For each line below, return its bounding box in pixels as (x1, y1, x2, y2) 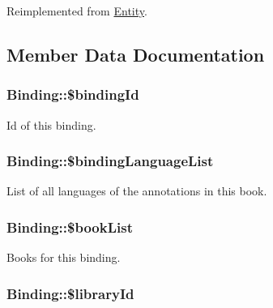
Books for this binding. (6, 249, 121, 266)
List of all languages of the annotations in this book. (6, 182, 267, 199)
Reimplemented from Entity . (6, 2, 147, 19)
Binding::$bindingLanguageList (6, 151, 214, 171)
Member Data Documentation (6, 41, 265, 66)
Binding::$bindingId (6, 84, 139, 105)
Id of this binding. (6, 116, 96, 133)
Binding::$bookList (6, 216, 133, 237)
